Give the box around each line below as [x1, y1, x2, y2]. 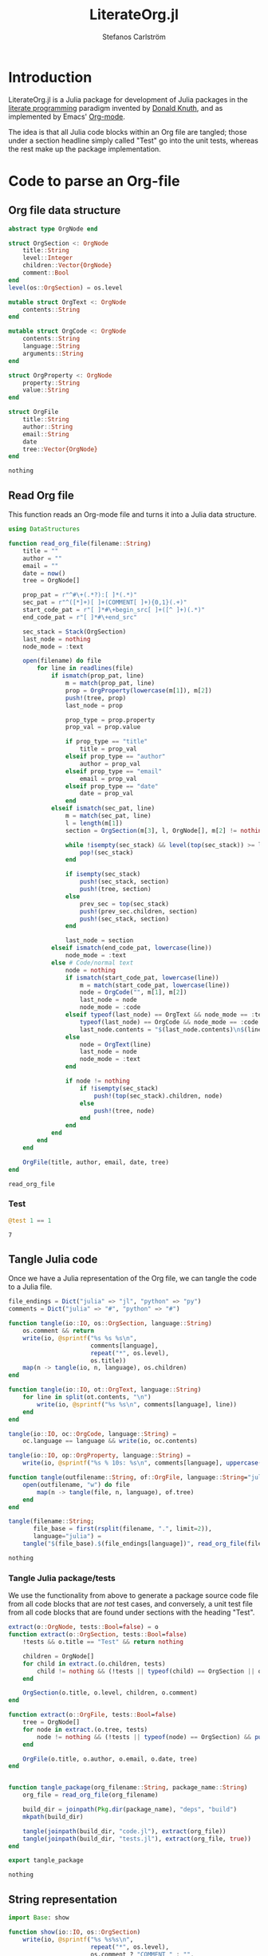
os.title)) [90, 1356, 127, 1365]
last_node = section [65, 937, 134, 944]
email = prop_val [79, 775, 137, 783]
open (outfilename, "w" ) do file [22, 1481, 130, 1489]
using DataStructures [8, 525, 81, 534]
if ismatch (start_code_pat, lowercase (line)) [65, 973, 219, 982]
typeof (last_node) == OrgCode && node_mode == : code [79, 1018, 259, 1026]
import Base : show [8, 1914, 69, 1922]
